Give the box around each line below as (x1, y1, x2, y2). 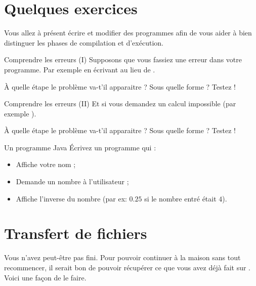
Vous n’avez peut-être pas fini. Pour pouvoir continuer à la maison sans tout (4, 252, 241, 263)
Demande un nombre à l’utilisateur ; (16, 176, 129, 187)
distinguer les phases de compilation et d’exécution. (4, 37, 163, 48)
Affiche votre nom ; (16, 159, 76, 170)
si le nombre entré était (144, 193, 217, 203)
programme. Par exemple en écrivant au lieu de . (4, 64, 155, 74)
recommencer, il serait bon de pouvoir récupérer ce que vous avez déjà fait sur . (4, 262, 251, 272)
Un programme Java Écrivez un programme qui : (4, 142, 156, 152)
